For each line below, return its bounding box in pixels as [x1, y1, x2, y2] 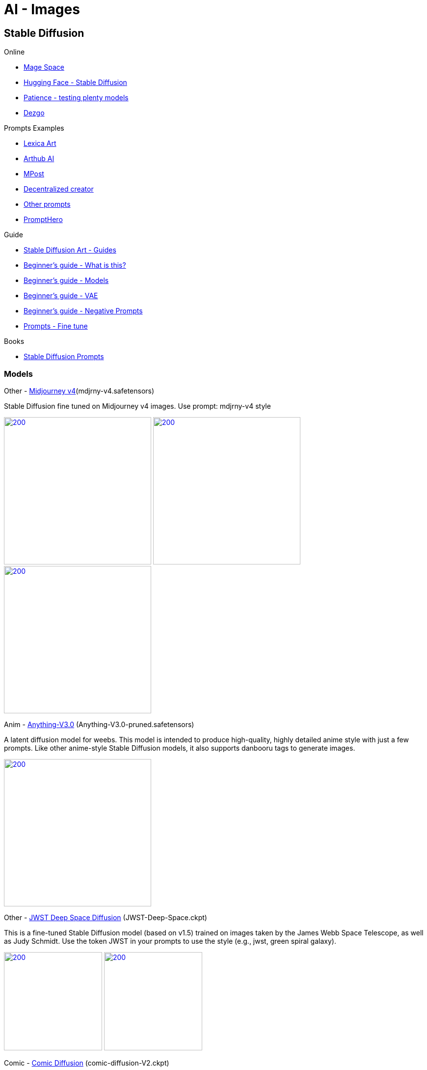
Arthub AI [24, 154, 54, 163]
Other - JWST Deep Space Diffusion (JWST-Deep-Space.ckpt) [4, 913, 207, 922]
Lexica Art [24, 139, 56, 148]
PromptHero [24, 215, 63, 224]
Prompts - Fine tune [24, 322, 88, 331]
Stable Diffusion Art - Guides [24, 246, 116, 254]
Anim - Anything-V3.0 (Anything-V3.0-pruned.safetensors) [4, 720, 194, 729]
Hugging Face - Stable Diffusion [24, 78, 127, 87]
